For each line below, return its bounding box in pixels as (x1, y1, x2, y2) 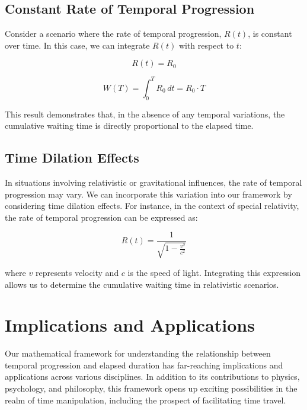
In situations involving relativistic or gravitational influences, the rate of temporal (5, 176, 302, 189)
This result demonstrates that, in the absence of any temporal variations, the (5, 107, 285, 120)
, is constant (248, 27, 292, 40)
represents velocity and (35, 266, 119, 278)
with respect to (178, 39, 234, 51)
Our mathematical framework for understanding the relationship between (5, 347, 271, 360)
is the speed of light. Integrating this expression (127, 266, 300, 278)
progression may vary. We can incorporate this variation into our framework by (5, 187, 292, 200)
